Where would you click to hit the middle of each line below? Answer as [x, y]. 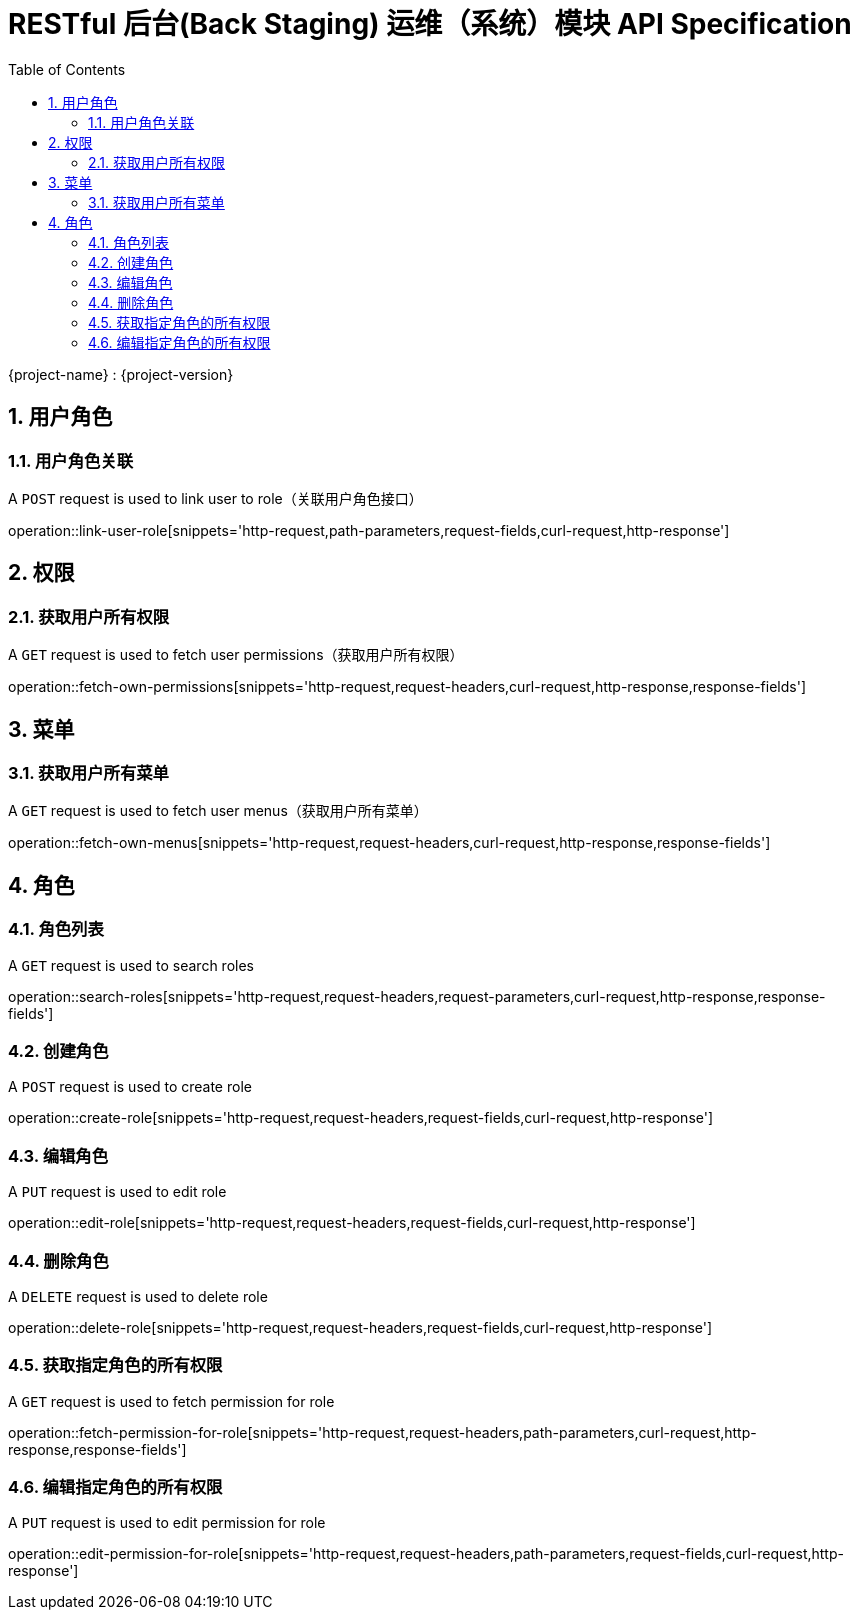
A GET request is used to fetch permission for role [171, 1401]
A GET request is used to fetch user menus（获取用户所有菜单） [218, 811]
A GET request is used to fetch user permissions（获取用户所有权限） [236, 655]
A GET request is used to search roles [131, 965]
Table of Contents [67, 69]
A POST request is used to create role [130, 1087]
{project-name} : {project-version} [121, 374]
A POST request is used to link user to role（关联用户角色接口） [215, 498]
